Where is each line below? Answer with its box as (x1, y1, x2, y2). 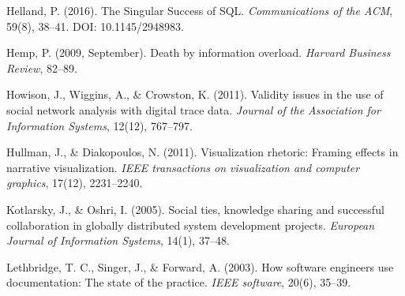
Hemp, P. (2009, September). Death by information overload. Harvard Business (6, 44, 391, 61)
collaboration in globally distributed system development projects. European (6, 216, 375, 233)
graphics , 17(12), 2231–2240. (6, 174, 143, 191)
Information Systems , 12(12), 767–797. (6, 117, 193, 133)
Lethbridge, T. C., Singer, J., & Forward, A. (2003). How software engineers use (6, 258, 394, 275)
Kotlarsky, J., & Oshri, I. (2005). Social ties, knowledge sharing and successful (6, 200, 384, 217)
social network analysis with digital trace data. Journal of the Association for (6, 101, 381, 118)
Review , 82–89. (6, 59, 77, 76)
